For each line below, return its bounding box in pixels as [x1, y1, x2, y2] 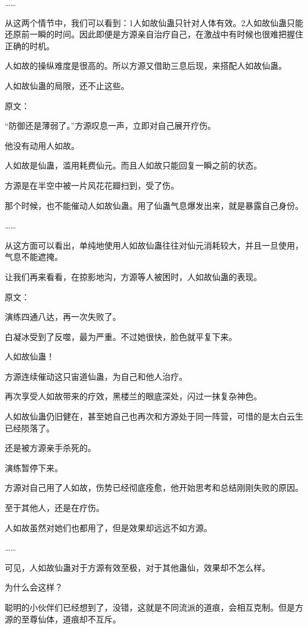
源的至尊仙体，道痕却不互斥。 [5, 612, 121, 625]
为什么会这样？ [5, 581, 63, 593]
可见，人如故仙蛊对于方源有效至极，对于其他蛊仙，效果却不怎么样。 [5, 561, 270, 573]
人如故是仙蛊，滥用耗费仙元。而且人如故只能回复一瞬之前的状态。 [5, 159, 262, 171]
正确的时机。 [5, 39, 54, 52]
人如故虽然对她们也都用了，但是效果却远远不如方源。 [5, 521, 212, 533]
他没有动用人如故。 [5, 139, 79, 151]
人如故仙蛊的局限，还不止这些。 [5, 79, 129, 91]
